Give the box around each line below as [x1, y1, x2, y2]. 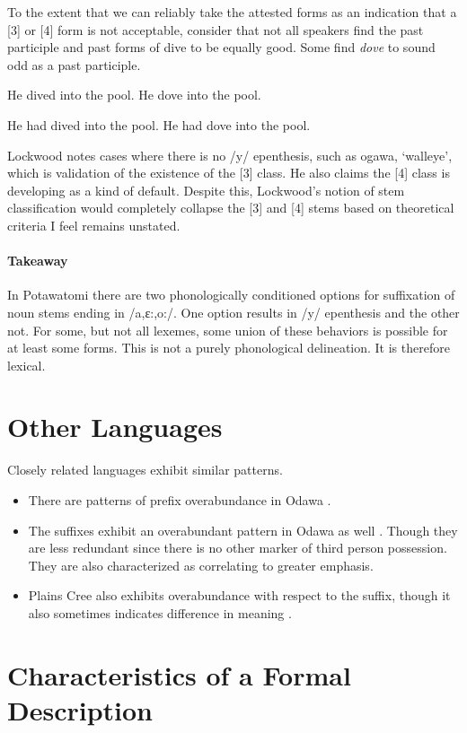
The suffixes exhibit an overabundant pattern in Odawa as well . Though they [28, 520, 458, 539]
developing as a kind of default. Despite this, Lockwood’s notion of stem [7, 180, 405, 199]
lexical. [7, 355, 46, 374]
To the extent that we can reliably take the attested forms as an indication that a [7, 3, 457, 21]
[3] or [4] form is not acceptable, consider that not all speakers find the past [7, 20, 424, 39]
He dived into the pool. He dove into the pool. [7, 85, 261, 104]
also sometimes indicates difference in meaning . [28, 603, 292, 622]
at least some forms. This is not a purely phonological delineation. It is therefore [7, 338, 450, 357]
